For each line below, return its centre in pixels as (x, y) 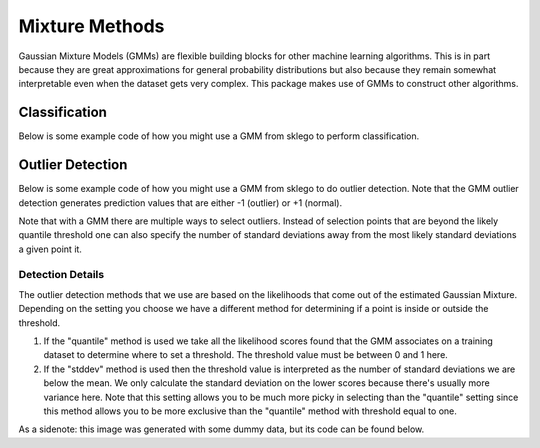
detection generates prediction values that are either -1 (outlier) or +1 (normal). (180, 202)
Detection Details (61, 275)
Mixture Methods (91, 26)
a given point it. (50, 249)
